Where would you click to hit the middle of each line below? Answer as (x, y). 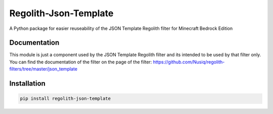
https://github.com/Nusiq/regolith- (189, 62)
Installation (27, 84)
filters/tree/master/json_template (43, 69)
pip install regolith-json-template (65, 99)
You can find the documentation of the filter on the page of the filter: (81, 62)
